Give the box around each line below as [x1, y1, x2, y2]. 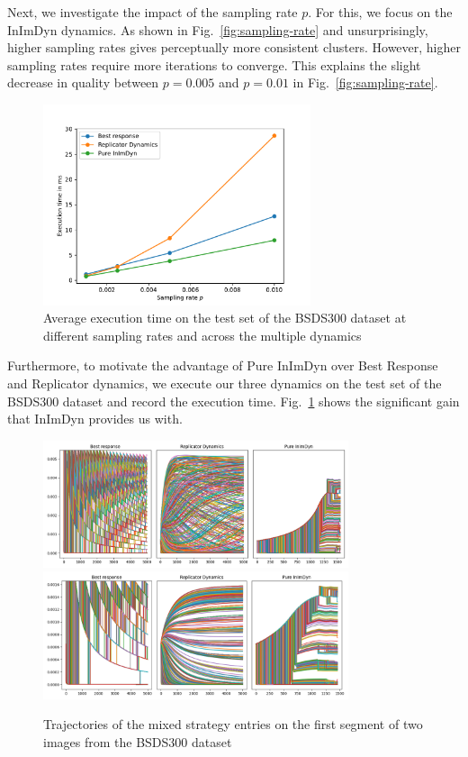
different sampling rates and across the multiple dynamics [43, 325, 362, 344]
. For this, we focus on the [308, 3, 453, 21]
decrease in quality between [7, 73, 159, 92]
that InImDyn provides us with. [7, 409, 183, 428]
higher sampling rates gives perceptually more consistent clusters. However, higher [7, 38, 461, 57]
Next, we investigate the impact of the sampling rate [7, 3, 298, 21]
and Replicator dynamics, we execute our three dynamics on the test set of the [7, 373, 442, 392]
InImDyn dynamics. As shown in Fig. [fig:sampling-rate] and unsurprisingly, [7, 20, 428, 39]
